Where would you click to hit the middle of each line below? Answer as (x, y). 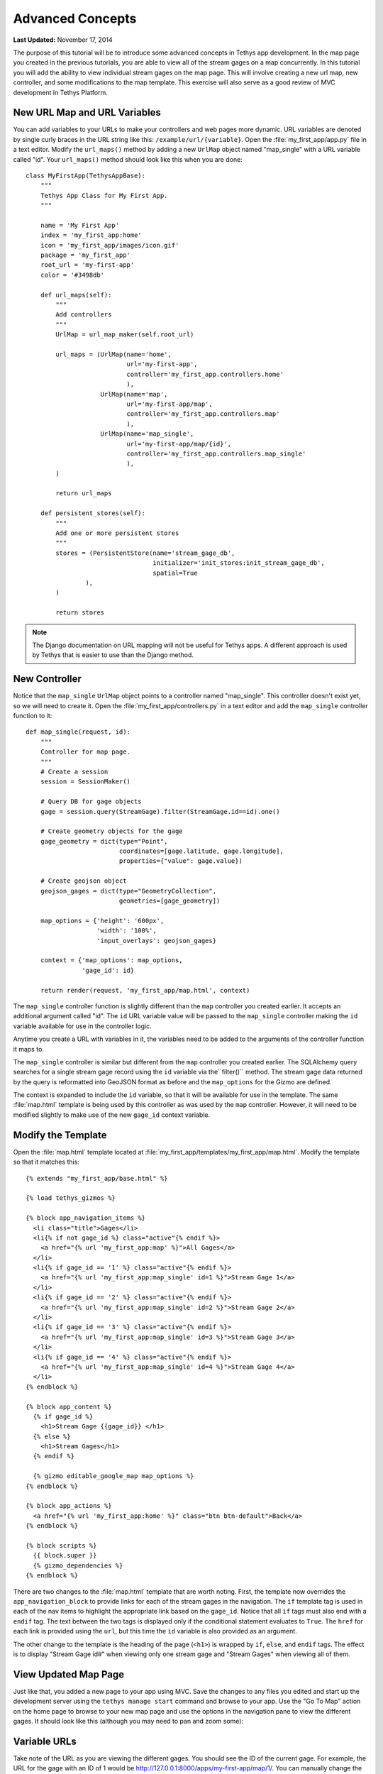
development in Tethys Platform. (60, 92)
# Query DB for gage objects (91, 801)
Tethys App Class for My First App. (104, 195)
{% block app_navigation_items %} (85, 1218)
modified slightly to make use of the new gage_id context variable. (112, 1115)
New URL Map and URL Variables (87, 112)
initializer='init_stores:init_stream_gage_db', (239, 563)
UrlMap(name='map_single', (147, 434)
